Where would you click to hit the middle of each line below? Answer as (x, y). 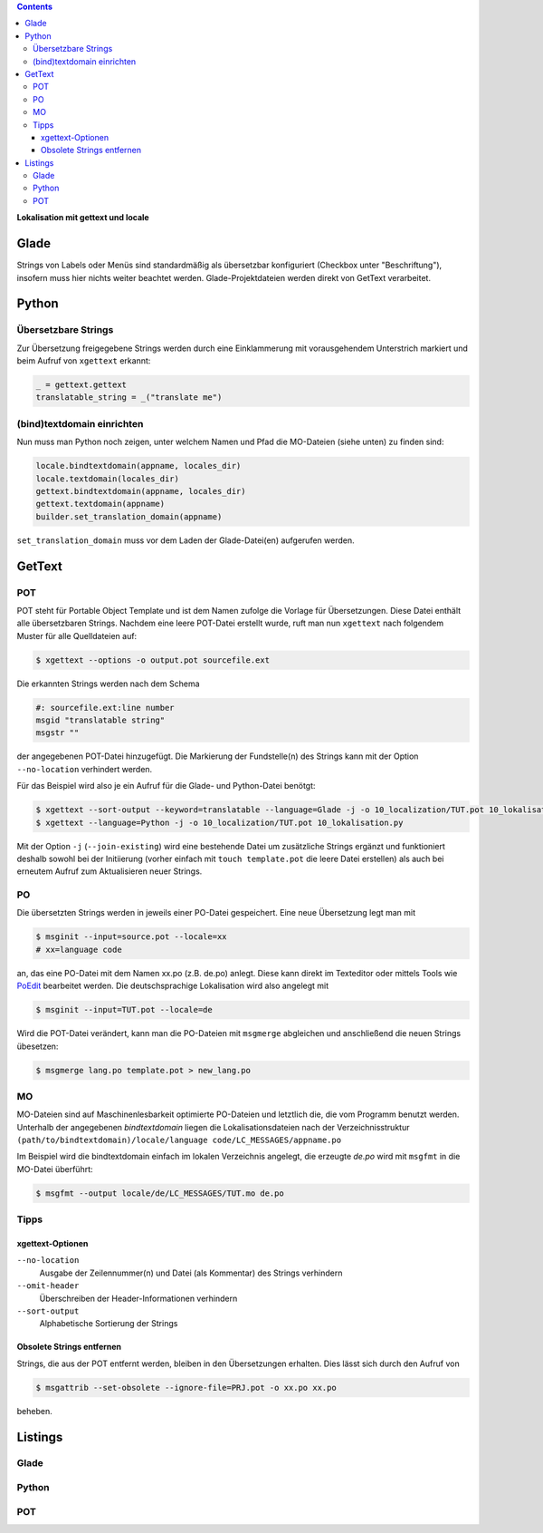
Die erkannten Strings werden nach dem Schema (108, 684)
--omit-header (48, 1286)
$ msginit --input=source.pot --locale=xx (131, 937)
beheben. (35, 1411)
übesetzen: (38, 1046)
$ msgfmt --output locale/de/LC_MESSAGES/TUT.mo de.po (160, 1193)
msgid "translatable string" (100, 720)
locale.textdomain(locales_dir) (108, 479)
